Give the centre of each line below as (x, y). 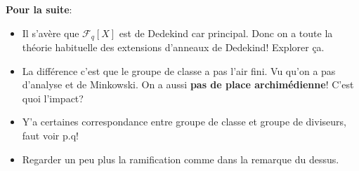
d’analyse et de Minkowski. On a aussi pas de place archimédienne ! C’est (188, 84)
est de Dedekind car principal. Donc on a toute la (226, 33)
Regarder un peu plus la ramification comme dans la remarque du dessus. (181, 159)
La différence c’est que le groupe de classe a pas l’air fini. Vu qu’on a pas (179, 70)
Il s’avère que (51, 33)
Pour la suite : (39, 9)
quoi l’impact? (53, 98)
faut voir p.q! (50, 136)
